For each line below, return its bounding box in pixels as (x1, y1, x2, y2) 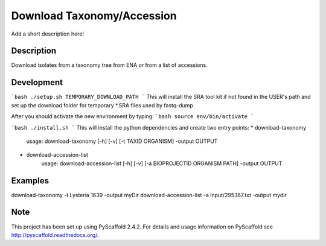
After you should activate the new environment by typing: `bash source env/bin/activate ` (11, 113, 254, 120)
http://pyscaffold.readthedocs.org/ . (11, 231, 99, 238)
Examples (11, 175, 50, 186)
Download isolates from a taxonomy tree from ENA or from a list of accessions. (11, 61, 208, 69)
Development (11, 77, 63, 87)
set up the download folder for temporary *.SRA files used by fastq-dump (11, 101, 193, 109)
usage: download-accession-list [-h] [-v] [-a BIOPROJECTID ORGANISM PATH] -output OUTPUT (41, 160, 283, 167)
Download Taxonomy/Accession (11, 9, 177, 22)
